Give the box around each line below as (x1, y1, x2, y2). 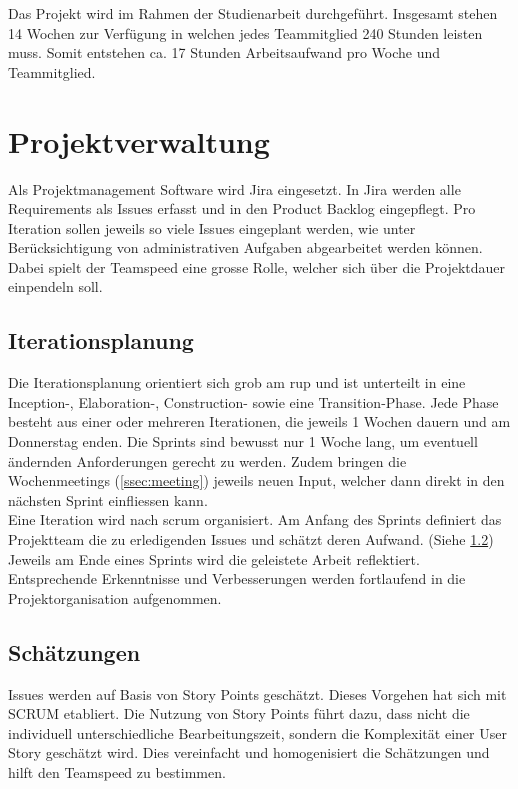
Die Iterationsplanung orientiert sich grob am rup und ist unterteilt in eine (8, 372, 466, 393)
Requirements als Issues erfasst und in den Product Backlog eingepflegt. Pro (8, 198, 476, 219)
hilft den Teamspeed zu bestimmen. (8, 761, 226, 782)
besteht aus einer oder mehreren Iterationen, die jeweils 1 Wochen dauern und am (8, 411, 511, 432)
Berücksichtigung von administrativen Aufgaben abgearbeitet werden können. (8, 237, 483, 258)
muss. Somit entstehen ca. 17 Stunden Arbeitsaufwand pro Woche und (8, 42, 441, 63)
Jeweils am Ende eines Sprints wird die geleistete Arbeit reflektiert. (8, 548, 420, 569)
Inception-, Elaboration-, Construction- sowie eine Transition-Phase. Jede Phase (8, 391, 499, 412)
